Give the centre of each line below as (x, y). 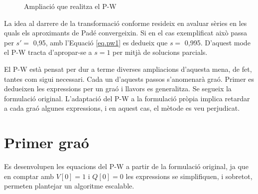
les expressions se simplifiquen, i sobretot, (189, 176)
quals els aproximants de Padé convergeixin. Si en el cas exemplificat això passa (126, 33)
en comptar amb (29, 176)
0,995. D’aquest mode (217, 42)
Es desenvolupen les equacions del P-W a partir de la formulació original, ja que (126, 166)
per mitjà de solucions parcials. (160, 52)
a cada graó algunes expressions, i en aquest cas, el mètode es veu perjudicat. (122, 108)
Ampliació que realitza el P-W (70, 6)
